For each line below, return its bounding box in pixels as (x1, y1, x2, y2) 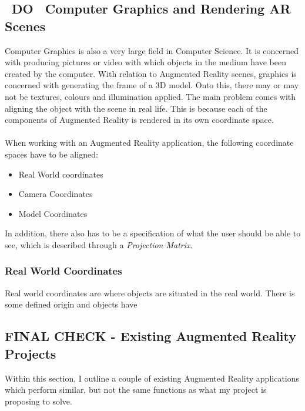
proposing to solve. (5, 395, 72, 407)
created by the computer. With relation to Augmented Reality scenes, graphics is (5, 67, 297, 79)
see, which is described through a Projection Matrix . (5, 238, 193, 250)
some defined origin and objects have (5, 298, 138, 310)
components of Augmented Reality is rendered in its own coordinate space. (5, 113, 274, 126)
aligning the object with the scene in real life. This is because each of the (5, 102, 267, 114)
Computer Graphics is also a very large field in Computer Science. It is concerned (5, 44, 299, 56)
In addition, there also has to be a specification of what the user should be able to (5, 227, 301, 239)
